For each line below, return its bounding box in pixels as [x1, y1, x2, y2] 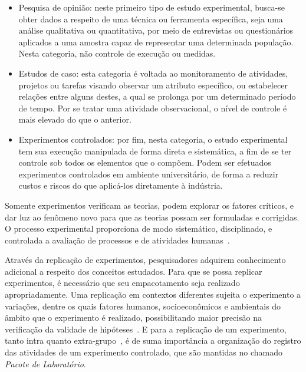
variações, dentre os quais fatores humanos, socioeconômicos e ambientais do [5, 299, 281, 312]
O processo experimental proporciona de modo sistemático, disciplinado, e [5, 222, 272, 235]
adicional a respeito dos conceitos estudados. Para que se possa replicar [5, 265, 262, 277]
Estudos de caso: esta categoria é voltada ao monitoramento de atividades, [18, 67, 288, 79]
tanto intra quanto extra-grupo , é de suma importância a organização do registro [5, 334, 301, 347]
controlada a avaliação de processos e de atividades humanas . [5, 233, 230, 246]
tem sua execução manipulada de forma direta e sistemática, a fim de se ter [18, 144, 292, 157]
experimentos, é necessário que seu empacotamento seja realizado [5, 276, 240, 289]
